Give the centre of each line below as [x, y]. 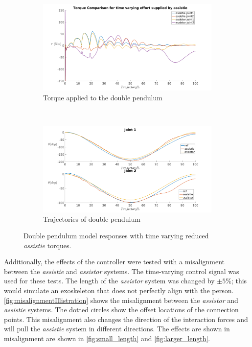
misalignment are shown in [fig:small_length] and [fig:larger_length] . [107, 338]
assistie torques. [47, 245]
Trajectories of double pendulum [92, 219]
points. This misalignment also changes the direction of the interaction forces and [126, 319]
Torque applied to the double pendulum [103, 97]
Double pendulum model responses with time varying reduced [116, 236]
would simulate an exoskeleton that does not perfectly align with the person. [119, 290]
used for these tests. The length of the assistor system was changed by [109, 281]
